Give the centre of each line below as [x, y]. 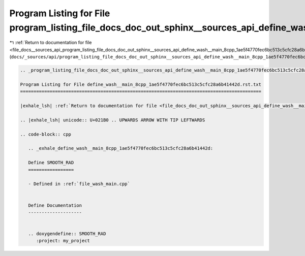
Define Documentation [55, 205]
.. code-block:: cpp [45, 134]
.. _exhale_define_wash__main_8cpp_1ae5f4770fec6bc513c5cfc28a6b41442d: [121, 148]
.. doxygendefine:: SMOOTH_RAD [67, 234]
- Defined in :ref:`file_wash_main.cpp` [79, 184]
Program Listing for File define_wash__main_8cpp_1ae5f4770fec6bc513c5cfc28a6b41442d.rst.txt [141, 84]
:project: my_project [63, 241]
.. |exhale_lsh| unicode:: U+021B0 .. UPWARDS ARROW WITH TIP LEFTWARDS [113, 120]
